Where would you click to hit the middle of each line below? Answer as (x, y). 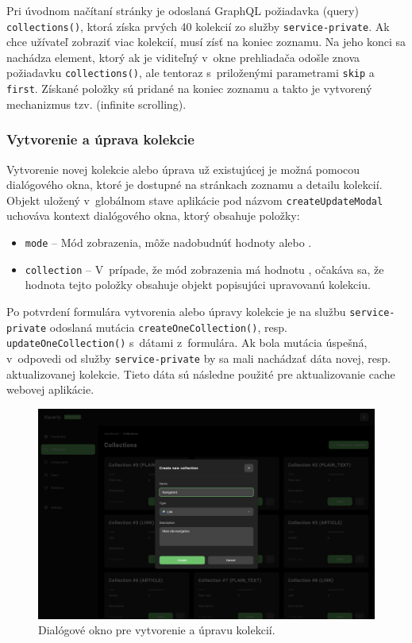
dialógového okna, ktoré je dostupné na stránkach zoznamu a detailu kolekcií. (194, 185)
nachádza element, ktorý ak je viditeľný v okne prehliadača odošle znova (183, 57)
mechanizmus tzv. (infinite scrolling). (96, 104)
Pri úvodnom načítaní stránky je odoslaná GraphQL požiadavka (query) (183, 10)
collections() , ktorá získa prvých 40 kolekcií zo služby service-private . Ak (198, 26)
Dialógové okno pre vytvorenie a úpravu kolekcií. (157, 630)
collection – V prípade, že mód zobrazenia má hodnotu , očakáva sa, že (204, 269)
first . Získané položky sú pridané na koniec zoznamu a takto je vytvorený (189, 89)
